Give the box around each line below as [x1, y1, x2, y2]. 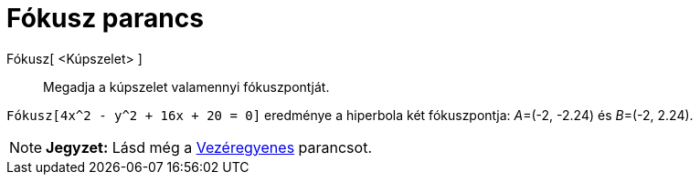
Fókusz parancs [6, 3, 204, 34]
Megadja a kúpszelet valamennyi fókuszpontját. [43, 78, 330, 95]
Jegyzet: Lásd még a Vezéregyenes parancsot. [46, 137, 372, 157]
